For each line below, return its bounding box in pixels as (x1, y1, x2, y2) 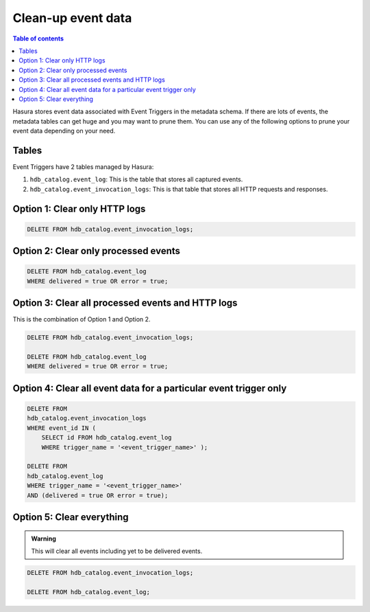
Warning (31, 534, 56, 543)
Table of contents (12, 34, 64, 43)
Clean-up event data (12, 10, 132, 25)
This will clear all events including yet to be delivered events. (31, 547, 203, 555)
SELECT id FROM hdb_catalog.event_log (41, 433, 172, 442)
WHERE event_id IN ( (27, 424, 96, 432)
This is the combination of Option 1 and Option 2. (12, 315, 151, 324)
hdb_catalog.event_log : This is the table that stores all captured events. (29, 175, 243, 183)
